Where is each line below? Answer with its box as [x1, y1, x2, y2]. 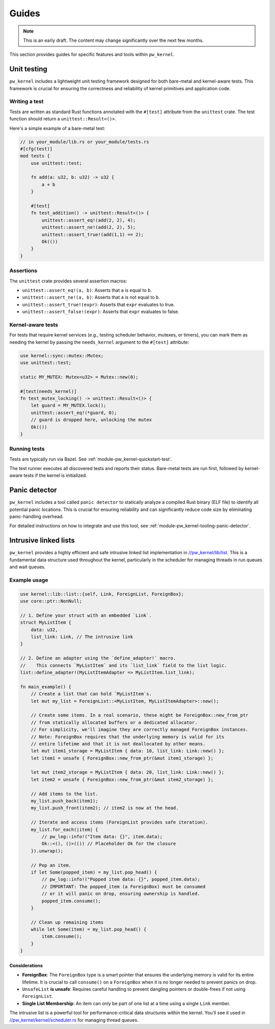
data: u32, [31, 627, 58, 632]
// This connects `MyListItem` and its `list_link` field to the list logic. [20, 662, 227, 668]
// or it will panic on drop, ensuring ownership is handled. [41, 891, 201, 897]
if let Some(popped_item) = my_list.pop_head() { [31, 869, 157, 875]
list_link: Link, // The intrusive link [31, 634, 133, 640]
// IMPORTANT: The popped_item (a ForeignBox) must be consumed [41, 884, 206, 889]
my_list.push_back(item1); [31, 798, 99, 804]
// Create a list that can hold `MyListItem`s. [31, 691, 152, 697]
